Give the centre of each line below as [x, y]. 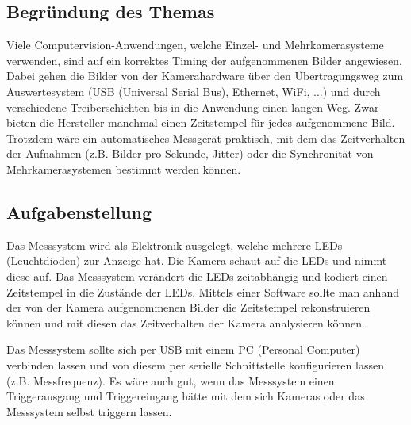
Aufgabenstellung [79, 211]
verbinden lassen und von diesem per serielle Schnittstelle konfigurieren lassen [195, 364]
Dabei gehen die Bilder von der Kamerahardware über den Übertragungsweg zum [205, 76]
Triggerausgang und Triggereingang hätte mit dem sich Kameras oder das [186, 396]
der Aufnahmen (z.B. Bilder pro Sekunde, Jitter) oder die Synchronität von [190, 153]
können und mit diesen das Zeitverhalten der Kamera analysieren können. [186, 322]
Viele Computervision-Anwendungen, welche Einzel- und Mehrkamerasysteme [195, 45]
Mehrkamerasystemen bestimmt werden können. [124, 168]
